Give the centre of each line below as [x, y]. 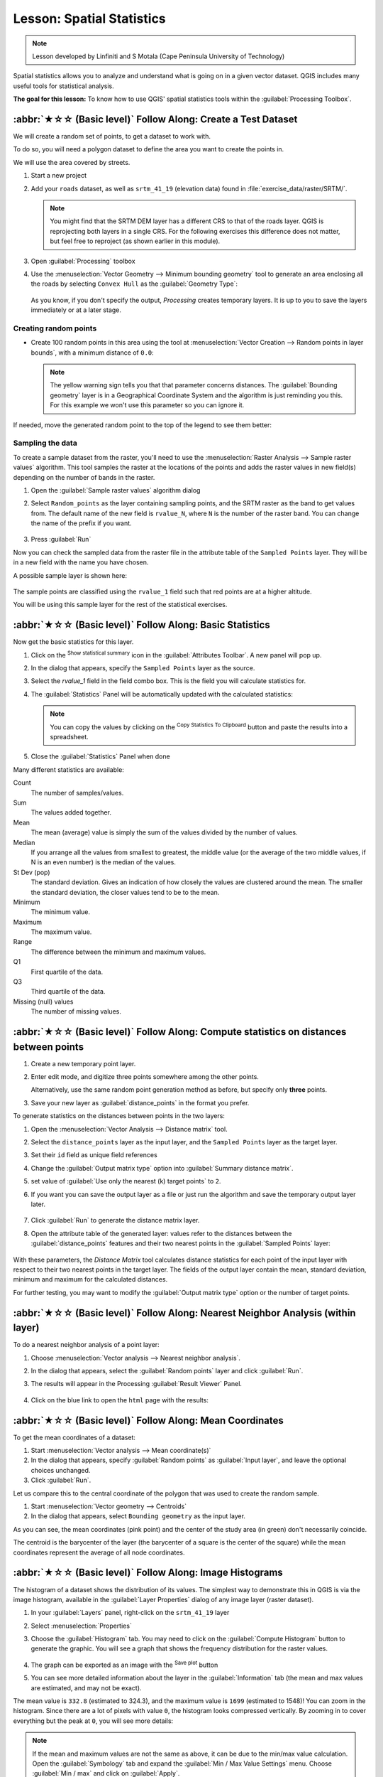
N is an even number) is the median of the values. [104, 862]
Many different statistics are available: [68, 769]
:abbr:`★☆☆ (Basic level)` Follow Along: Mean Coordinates [148, 1421]
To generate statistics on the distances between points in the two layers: [119, 1116]
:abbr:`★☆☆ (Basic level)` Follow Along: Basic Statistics [141, 625]
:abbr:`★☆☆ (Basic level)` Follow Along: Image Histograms [148, 1573]
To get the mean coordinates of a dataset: [74, 1437]
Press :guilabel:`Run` [61, 539]
